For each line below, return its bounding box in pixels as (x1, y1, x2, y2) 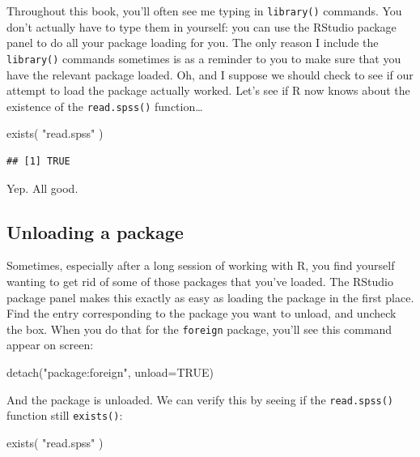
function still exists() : (6, 407, 123, 424)
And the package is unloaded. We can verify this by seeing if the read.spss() (6, 391, 394, 408)
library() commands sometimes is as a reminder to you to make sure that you (6, 49, 401, 66)
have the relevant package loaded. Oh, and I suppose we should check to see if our (6, 66, 414, 83)
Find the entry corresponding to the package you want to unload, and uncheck (6, 305, 397, 322)
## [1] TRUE (6, 155, 70, 167)
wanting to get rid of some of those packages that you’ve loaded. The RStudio (6, 272, 394, 289)
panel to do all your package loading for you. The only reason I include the (6, 34, 379, 51)
